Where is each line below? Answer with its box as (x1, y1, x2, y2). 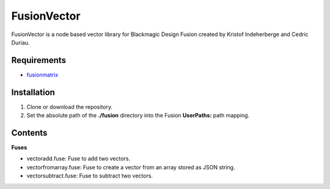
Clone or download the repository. (26, 103, 113, 110)
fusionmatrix (26, 71, 59, 78)
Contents (11, 127, 48, 138)
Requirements (11, 55, 67, 65)
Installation (11, 87, 55, 97)
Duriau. (11, 39, 30, 46)
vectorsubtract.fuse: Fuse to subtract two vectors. (26, 172, 153, 180)
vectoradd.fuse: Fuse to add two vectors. (26, 155, 131, 162)
